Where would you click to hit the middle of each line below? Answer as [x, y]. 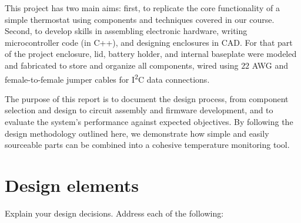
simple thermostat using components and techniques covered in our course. [140, 19]
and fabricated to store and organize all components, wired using [122, 65]
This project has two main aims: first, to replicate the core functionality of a [142, 8]
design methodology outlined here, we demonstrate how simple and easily [137, 133]
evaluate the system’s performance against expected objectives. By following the [149, 121]
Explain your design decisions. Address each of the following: [114, 213]
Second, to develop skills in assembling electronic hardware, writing [126, 31]
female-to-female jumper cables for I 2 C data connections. [107, 78]
